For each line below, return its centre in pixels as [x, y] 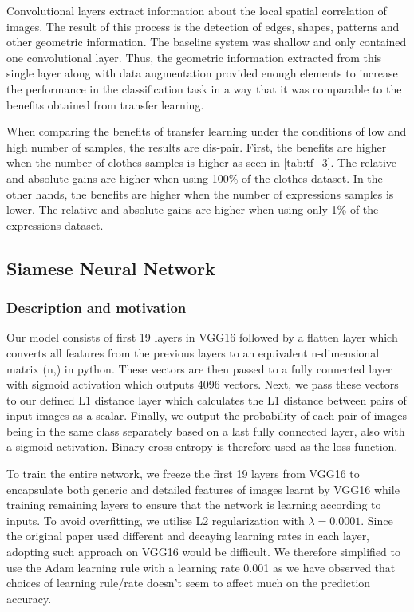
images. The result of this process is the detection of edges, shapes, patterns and [203, 26]
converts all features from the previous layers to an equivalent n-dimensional [193, 352]
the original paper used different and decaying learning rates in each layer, [188, 536]
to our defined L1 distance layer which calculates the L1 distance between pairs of [207, 399]
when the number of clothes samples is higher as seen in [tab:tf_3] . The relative [202, 162]
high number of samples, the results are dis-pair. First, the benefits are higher [197, 146]
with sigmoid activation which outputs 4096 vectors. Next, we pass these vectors [203, 384]
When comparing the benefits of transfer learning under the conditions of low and [207, 131]
